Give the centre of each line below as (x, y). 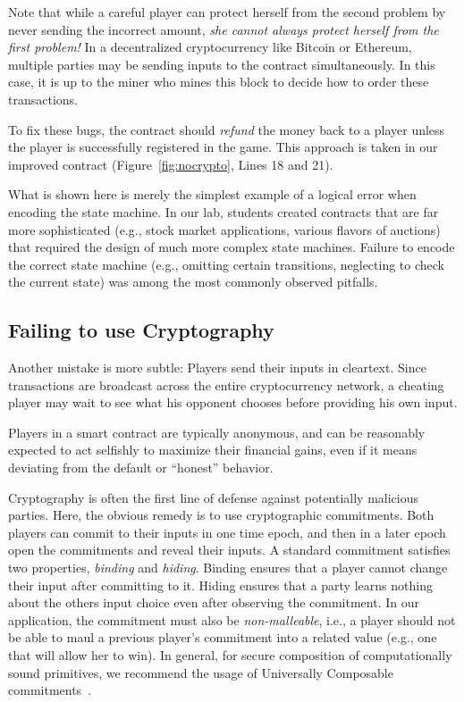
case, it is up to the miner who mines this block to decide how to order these (219, 82)
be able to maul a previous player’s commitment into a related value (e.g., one (223, 637)
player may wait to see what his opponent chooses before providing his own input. (233, 402)
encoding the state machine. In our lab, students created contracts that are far (224, 211)
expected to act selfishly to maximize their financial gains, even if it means (213, 450)
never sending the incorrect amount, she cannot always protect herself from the (224, 29)
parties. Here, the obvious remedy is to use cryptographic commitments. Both (221, 515)
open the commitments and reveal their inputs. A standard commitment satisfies (229, 550)
